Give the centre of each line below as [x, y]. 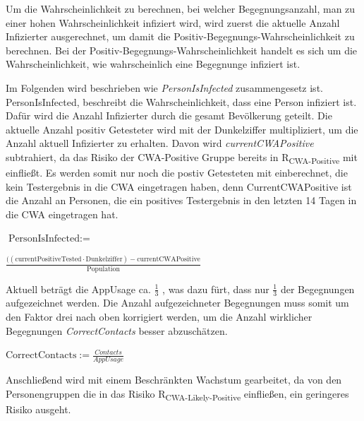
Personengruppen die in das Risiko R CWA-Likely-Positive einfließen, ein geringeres [177, 394]
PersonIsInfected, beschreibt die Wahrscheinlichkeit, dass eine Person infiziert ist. [181, 101]
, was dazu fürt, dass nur [216, 289]
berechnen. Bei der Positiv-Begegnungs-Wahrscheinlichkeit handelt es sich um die [182, 50]
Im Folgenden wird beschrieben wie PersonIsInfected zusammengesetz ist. [164, 87]
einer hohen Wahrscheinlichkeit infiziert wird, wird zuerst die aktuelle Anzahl [173, 22]
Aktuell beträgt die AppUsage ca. [78, 289]
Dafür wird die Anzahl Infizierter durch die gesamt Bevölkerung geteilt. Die [169, 115]
